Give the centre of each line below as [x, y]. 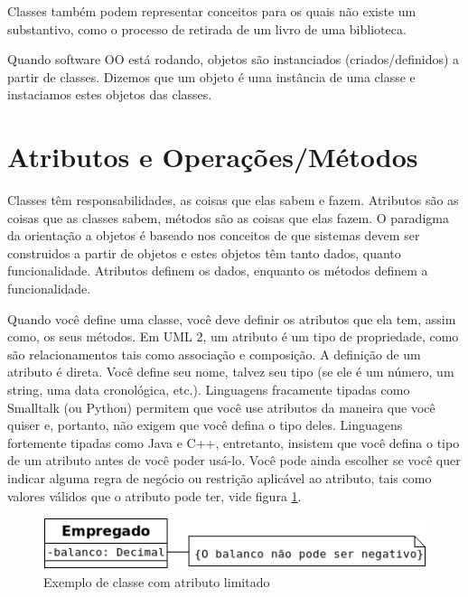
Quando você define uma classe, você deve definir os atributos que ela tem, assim [232, 318]
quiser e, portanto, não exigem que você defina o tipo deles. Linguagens [205, 425]
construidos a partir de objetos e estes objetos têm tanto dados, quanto [204, 252]
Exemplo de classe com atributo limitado [157, 581]
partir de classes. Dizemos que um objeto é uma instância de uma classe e [211, 76]
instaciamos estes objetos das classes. [110, 94]
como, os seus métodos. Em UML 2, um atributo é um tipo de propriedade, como [233, 336]
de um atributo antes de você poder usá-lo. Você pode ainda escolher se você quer [234, 460]
